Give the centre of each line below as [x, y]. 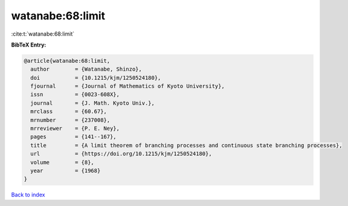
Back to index [28, 195]
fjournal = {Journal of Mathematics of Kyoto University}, [127, 86]
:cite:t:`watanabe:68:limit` [43, 34]
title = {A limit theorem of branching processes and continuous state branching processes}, [186, 145]
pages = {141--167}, [74, 137]
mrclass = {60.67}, [69, 111]
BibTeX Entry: [29, 45]
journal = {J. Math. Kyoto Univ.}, [93, 103]
